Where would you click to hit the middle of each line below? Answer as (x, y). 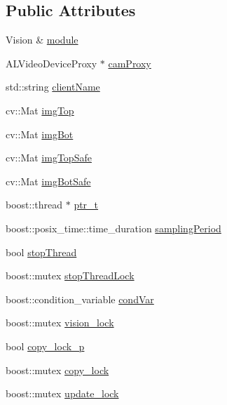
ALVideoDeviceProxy (51, 63)
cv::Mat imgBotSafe (48, 181)
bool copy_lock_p (45, 346)
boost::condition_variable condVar (80, 299)
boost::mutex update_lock (62, 393)
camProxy (130, 63)
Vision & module (42, 40)
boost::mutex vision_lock (60, 323)
